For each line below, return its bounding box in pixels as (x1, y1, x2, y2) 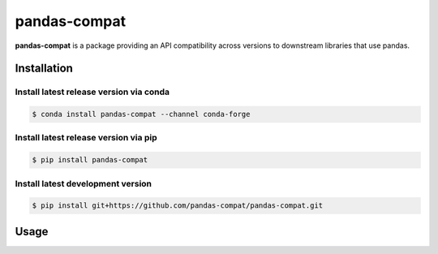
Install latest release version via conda (15, 86, 170, 97)
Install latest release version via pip (15, 132, 157, 144)
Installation (15, 62, 73, 75)
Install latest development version (15, 178, 152, 189)
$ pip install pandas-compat (32, 155, 148, 165)
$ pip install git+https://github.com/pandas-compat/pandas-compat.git (32, 201, 324, 210)
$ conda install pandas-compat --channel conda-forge (32, 110, 251, 119)
